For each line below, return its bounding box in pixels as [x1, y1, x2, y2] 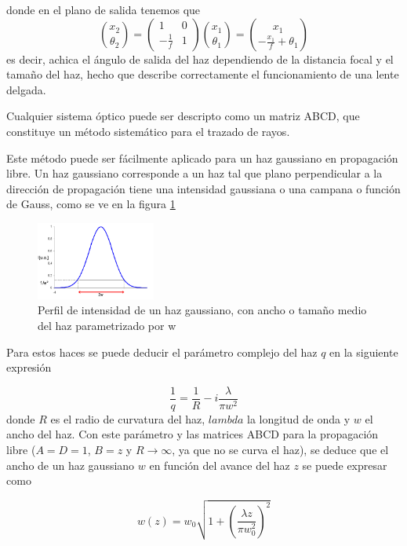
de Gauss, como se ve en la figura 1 [6, 196, 176, 212]
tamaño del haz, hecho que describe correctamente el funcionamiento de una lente [6, 66, 399, 82]
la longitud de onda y [247, 410, 351, 427]
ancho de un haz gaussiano [6, 456, 135, 473]
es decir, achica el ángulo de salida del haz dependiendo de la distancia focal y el [6, 50, 394, 67]
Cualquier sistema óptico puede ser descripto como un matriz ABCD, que [6, 108, 360, 124]
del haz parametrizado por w [38, 317, 176, 334]
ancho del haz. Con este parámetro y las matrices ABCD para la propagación [6, 426, 379, 442]
